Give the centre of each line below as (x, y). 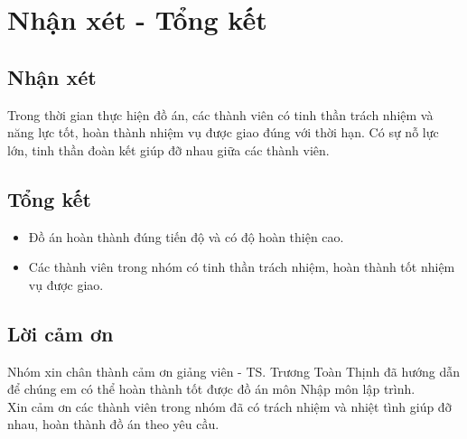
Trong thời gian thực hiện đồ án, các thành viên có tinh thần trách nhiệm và (220, 114)
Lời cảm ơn (61, 333)
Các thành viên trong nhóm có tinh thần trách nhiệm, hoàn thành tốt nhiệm (242, 267)
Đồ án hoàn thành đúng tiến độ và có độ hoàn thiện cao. (186, 236)
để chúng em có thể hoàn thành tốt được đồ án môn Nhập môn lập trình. (211, 389)
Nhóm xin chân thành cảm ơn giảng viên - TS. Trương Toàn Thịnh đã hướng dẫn (233, 371)
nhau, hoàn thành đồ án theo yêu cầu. (113, 424)
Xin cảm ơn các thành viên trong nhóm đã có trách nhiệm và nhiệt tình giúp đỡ (229, 406)
